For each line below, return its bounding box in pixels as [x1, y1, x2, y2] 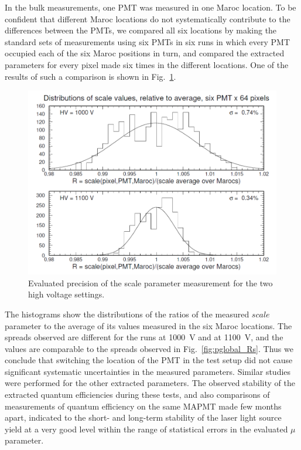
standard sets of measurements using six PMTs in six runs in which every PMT [5, 35, 290, 48]
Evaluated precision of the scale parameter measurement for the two [28, 276, 273, 289]
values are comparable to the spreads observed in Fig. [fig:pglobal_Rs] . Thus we [5, 342, 293, 354]
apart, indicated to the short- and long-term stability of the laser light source [5, 411, 282, 424]
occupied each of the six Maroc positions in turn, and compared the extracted [5, 47, 285, 59]
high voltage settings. [28, 288, 105, 300]
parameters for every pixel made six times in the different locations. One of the [5, 58, 289, 70]
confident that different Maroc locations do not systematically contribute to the [5, 12, 290, 25]
